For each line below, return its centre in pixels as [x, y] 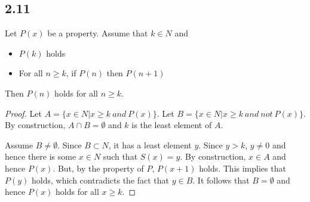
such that [120, 156]
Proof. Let [23, 113]
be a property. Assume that [98, 33]
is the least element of [172, 125]
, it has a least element [150, 144]
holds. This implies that [243, 168]
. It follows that [221, 180]
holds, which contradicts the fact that [101, 180]
